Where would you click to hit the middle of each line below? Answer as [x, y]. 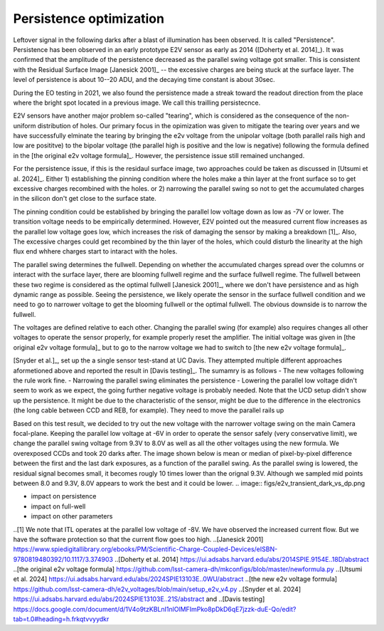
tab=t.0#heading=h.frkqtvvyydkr [61, 619]
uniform [25, 125]
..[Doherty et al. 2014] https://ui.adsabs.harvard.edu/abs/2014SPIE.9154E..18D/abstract [242, 559]
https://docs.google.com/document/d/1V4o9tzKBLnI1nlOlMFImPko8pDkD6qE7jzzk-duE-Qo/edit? [155, 609]
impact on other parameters [72, 516]
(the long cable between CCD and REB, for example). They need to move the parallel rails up [149, 410]
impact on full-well [58, 506]
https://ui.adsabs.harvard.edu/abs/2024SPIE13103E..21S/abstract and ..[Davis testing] [139, 599]
